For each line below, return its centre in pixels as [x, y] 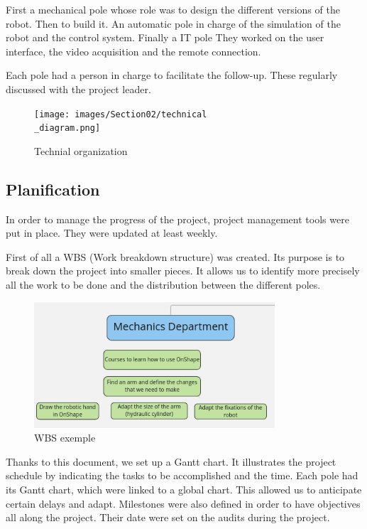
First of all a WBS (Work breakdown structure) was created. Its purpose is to [175, 256]
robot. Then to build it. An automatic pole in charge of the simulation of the [173, 23]
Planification [53, 189]
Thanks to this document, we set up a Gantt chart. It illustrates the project [171, 461]
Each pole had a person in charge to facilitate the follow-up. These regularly [172, 75]
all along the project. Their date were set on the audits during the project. [168, 517]
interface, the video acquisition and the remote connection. [133, 51]
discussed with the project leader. [78, 89]
